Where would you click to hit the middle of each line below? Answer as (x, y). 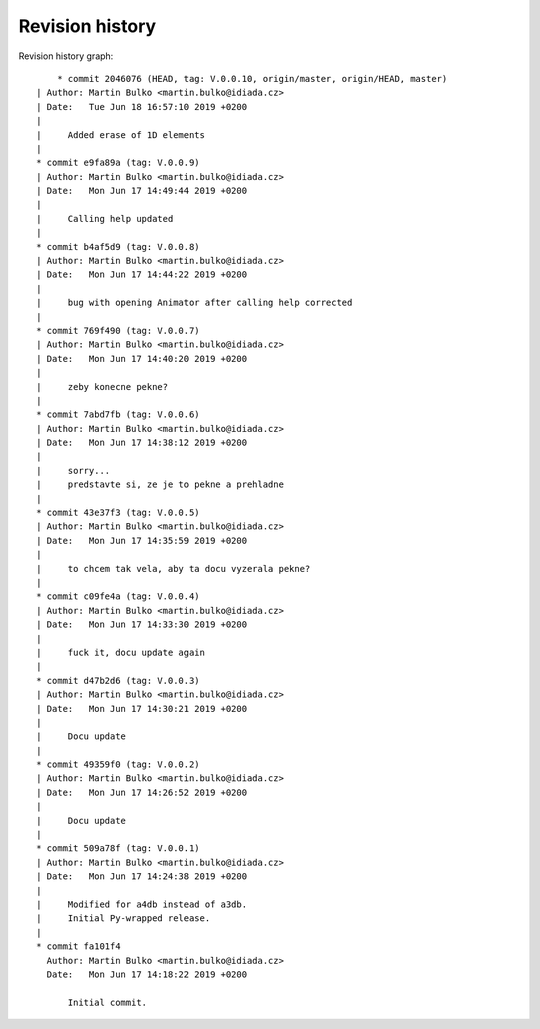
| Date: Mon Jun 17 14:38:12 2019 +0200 (142, 443)
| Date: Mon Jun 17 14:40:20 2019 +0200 (142, 358)
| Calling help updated (105, 218)
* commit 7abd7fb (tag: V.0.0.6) (118, 414)
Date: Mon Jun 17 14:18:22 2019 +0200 (147, 974)
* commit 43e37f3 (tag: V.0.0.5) (118, 513)
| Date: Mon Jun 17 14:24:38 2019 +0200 (142, 876)
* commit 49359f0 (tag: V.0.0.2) (118, 764)
